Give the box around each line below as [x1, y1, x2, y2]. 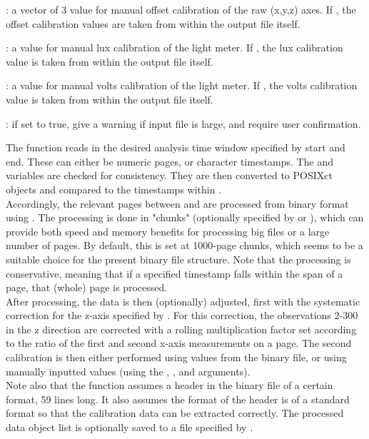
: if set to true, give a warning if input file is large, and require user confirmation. [6, 116, 361, 131]
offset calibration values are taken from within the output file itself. [6, 16, 300, 31]
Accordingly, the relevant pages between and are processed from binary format [6, 196, 349, 211]
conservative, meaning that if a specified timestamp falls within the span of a [6, 266, 343, 281]
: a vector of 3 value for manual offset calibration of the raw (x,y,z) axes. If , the [6, 2, 356, 16]
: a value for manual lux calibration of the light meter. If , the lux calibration [6, 40, 343, 55]
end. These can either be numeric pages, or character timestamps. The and [6, 153, 333, 168]
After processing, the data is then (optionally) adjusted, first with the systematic [6, 293, 360, 308]
